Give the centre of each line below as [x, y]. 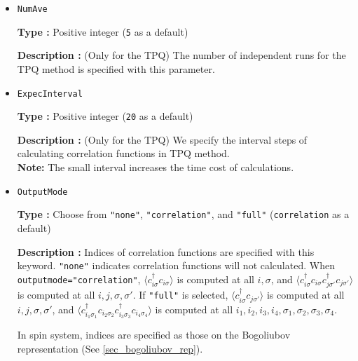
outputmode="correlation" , [79, 279]
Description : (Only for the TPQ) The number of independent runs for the [181, 55]
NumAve [32, 9]
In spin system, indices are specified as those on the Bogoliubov [154, 335]
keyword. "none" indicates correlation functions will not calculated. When [176, 265]
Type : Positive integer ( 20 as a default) [105, 116]
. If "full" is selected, [180, 295]
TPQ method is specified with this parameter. [116, 68]
